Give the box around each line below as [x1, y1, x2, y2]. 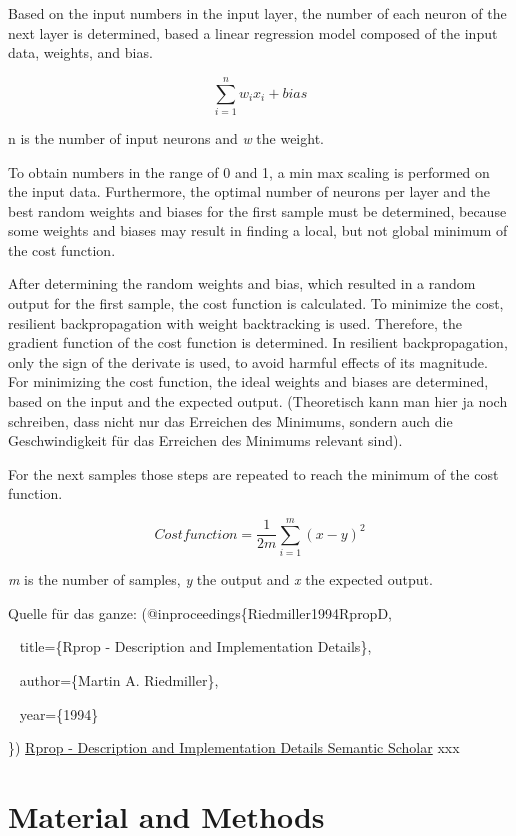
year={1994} [19, 703, 99, 724]
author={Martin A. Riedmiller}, [19, 669, 219, 690]
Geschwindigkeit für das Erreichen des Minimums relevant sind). [8, 430, 403, 451]
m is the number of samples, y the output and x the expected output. [8, 569, 433, 590]
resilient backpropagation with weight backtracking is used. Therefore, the [8, 312, 462, 333]
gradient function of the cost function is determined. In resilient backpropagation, [8, 332, 508, 353]
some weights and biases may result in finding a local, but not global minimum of [8, 220, 508, 241]
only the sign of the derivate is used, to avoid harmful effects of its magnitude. [8, 351, 488, 372]
